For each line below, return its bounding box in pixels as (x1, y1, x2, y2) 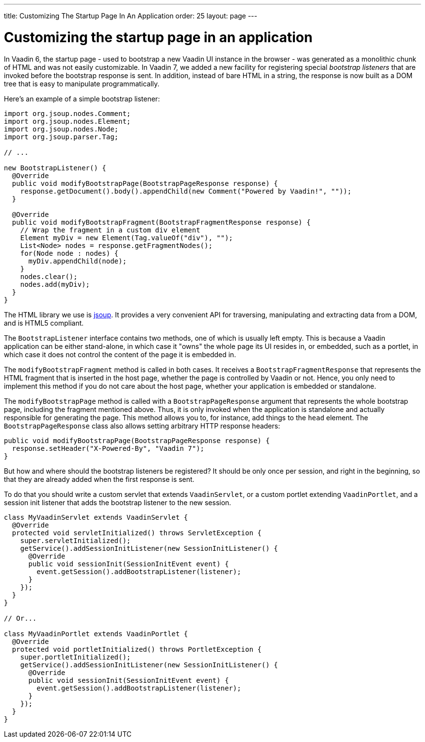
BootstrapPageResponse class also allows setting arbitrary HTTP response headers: (4, 421, 280, 430)
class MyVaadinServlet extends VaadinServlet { (4, 513, 188, 521)
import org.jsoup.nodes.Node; (4, 125, 119, 133)
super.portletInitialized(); (20, 653, 131, 661)
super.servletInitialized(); (20, 536, 131, 544)
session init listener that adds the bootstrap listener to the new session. (4, 498, 231, 507)
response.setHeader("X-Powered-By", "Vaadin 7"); (12, 444, 205, 452)
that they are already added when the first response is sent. (4, 475, 195, 483)
